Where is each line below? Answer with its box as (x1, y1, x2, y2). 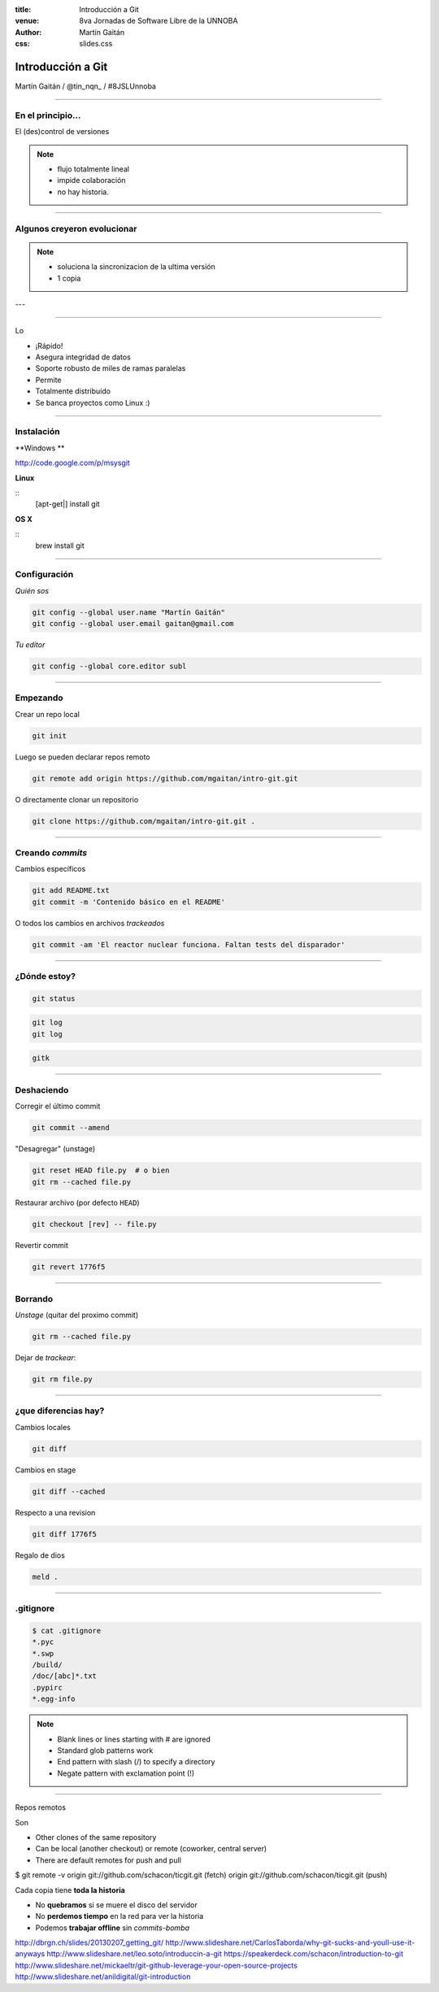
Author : (15, 27, 42, 37)
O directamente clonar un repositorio (15, 794, 139, 804)
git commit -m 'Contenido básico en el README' (32, 897, 225, 907)
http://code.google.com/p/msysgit (15, 458, 130, 468)
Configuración (15, 569, 74, 581)
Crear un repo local (15, 709, 80, 719)
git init (32, 731, 67, 740)
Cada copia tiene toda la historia (15, 1885, 125, 1894)
